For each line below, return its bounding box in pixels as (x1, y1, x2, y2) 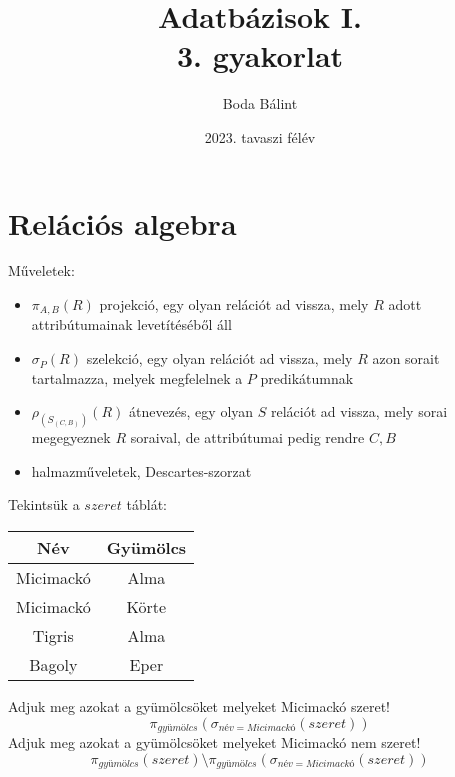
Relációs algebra (8, 202, 237, 243)
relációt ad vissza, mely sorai (270, 401, 448, 422)
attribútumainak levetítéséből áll (31, 314, 232, 335)
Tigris (32, 623, 74, 647)
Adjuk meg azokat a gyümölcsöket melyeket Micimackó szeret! (8, 695, 391, 716)
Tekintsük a (8, 494, 80, 515)
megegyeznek (31, 427, 111, 448)
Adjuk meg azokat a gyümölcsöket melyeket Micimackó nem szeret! (8, 731, 421, 752)
